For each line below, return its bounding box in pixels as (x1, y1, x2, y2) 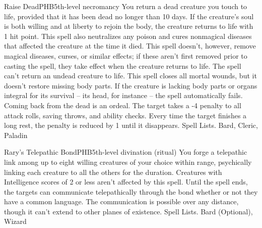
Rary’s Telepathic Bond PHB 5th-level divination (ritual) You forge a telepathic (4, 147, 247, 157)
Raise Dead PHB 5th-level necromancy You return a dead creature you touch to (4, 1, 247, 11)
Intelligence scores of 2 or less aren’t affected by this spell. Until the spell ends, (4, 176, 248, 187)
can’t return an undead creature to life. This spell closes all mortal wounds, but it (4, 70, 257, 81)
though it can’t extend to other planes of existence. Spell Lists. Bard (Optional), (4, 206, 253, 216)
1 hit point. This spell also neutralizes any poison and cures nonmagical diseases (4, 30, 252, 41)
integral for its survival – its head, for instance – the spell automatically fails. (4, 90, 243, 101)
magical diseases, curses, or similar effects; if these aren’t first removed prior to (4, 50, 247, 61)
